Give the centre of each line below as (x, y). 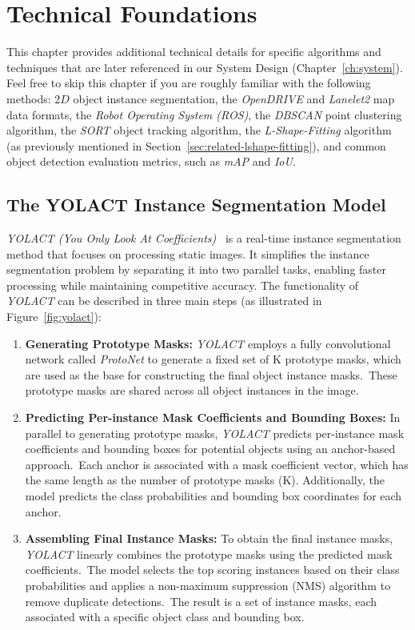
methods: (29, 98)
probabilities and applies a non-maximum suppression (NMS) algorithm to (208, 585)
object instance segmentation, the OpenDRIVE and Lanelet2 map (234, 98)
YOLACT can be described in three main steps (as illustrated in (164, 301)
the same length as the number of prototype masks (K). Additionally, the (205, 480)
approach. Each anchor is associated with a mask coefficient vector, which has (217, 464)
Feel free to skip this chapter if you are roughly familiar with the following (189, 83)
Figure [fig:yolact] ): (54, 317)
